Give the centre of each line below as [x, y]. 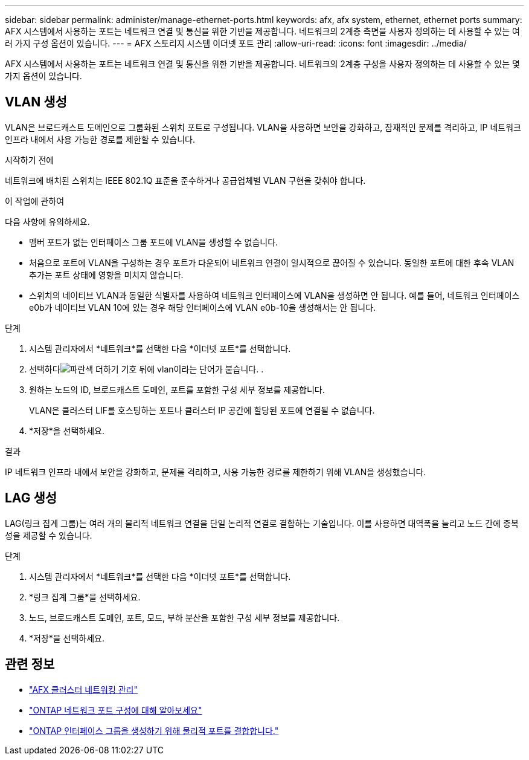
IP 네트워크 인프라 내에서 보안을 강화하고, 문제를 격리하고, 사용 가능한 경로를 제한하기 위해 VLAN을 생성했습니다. [216, 472]
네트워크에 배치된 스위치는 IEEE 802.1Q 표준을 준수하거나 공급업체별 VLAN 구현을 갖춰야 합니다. [185, 180]
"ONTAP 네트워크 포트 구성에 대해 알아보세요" [116, 710]
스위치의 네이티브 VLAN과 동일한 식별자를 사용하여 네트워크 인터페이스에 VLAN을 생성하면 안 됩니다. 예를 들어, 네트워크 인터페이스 [274, 295]
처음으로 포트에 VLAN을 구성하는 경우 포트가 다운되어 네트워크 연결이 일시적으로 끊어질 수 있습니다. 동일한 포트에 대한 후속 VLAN [272, 262]
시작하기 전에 [30, 160]
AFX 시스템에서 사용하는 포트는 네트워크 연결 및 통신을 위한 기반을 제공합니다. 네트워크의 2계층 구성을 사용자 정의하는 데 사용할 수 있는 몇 [262, 64]
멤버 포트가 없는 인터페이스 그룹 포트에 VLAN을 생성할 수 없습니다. [154, 242]
